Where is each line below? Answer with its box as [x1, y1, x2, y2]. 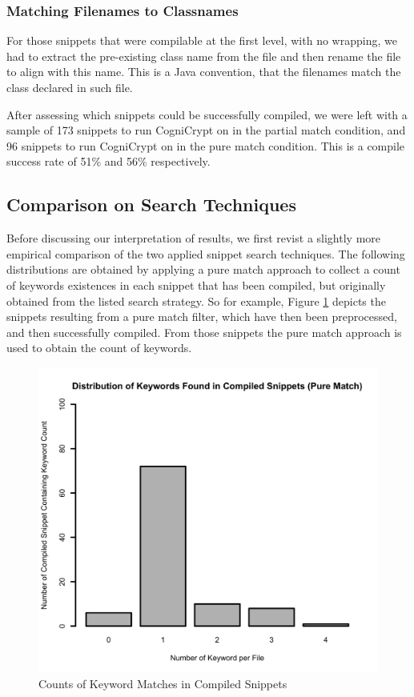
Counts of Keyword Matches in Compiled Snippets [38, 675, 287, 691]
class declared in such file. [6, 79, 133, 95]
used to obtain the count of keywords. [6, 339, 192, 356]
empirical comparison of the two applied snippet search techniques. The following [6, 245, 405, 262]
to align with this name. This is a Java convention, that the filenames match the [6, 63, 401, 80]
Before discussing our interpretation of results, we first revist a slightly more [6, 230, 380, 246]
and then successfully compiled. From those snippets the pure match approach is [6, 323, 402, 340]
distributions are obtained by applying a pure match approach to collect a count [6, 261, 400, 278]
